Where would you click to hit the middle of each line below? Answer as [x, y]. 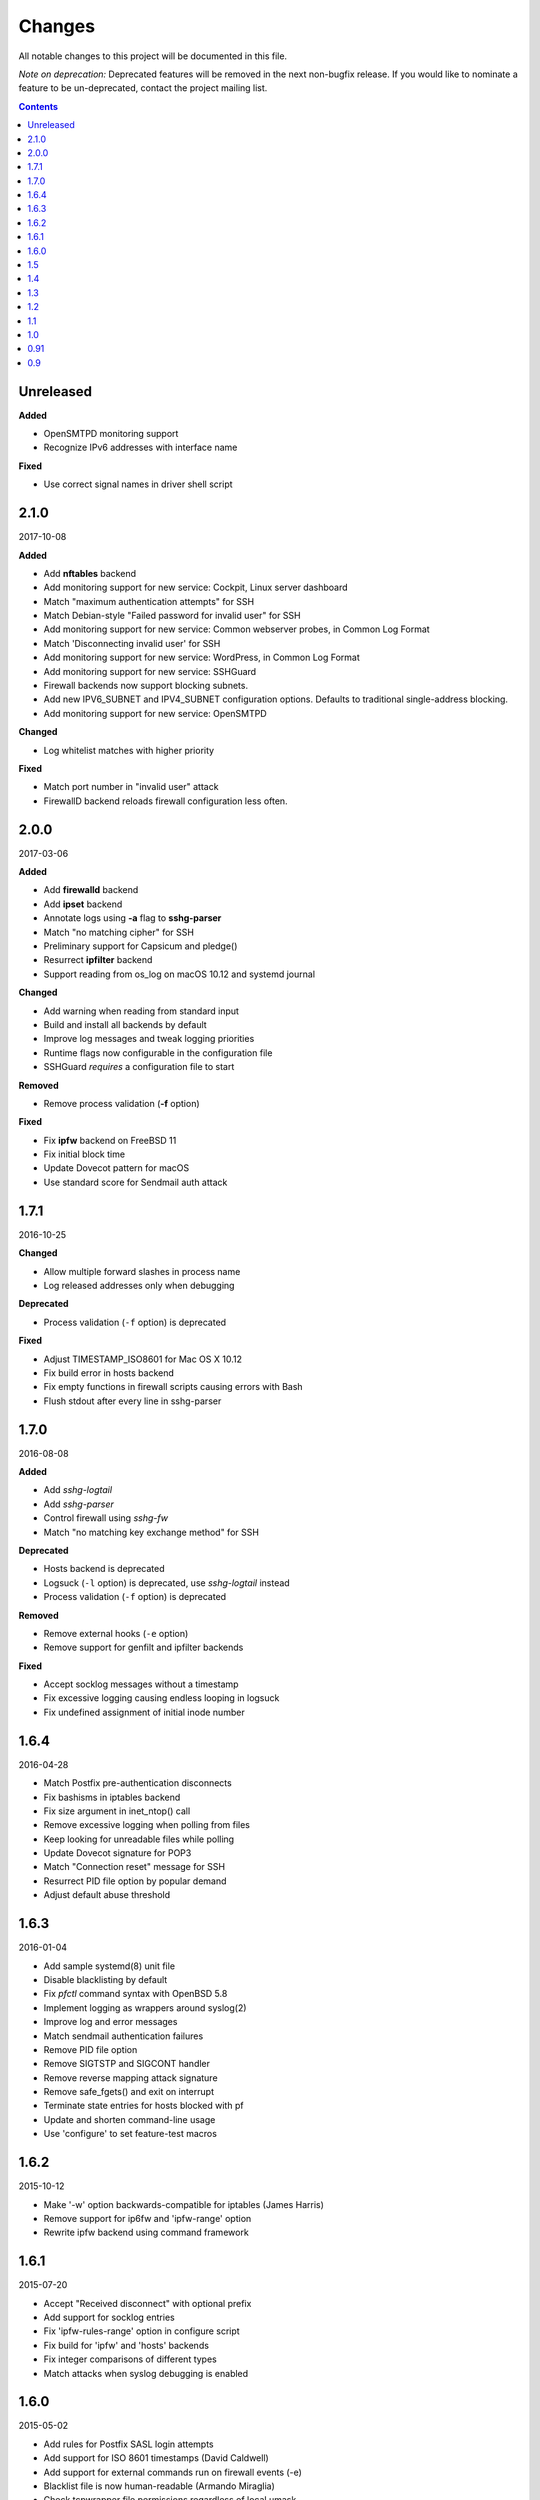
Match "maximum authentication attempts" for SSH [149, 601]
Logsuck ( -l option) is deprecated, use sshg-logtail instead [166, 1582]
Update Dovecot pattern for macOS [116, 1168]
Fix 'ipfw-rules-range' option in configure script [141, 2331]
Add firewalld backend [91, 890]
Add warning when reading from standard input [141, 1011]
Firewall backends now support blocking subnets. [146, 686]
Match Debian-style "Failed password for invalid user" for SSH [172, 616]
